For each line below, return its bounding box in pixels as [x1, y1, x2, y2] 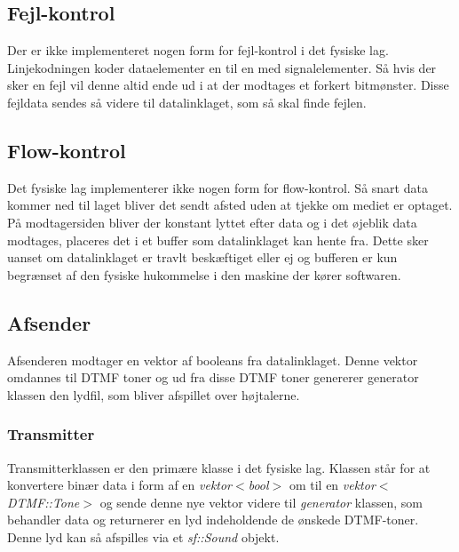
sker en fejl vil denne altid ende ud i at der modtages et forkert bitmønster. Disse [7, 76, 449, 94]
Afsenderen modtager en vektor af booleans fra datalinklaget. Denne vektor [7, 350, 418, 369]
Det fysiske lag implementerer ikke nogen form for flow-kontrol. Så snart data [7, 178, 428, 196]
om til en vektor [289, 476, 376, 494]
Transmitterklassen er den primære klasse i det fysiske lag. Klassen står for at [7, 458, 431, 476]
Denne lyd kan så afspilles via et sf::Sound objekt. [7, 527, 280, 546]
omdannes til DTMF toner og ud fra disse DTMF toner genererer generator [7, 368, 419, 387]
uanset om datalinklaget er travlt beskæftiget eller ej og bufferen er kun [7, 248, 398, 267]
